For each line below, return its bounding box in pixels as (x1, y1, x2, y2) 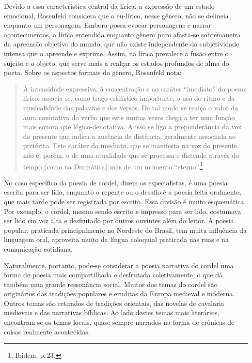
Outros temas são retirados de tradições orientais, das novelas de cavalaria (4, 298, 224, 308)
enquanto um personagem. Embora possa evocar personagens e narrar (4, 20, 211, 30)
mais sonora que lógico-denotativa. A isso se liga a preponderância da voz (23, 121, 241, 132)
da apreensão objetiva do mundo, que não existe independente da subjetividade (4, 39, 239, 49)
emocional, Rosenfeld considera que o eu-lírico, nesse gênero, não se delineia (4, 10, 229, 20)
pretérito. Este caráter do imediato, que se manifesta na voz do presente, (23, 140, 239, 151)
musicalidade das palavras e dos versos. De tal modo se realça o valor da (23, 102, 238, 112)
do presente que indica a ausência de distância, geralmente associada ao (23, 131, 236, 141)
